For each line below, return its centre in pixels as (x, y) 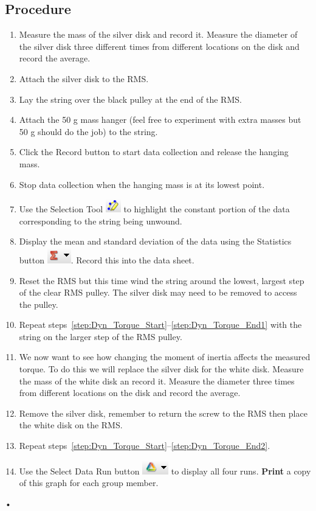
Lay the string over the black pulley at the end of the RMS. (130, 99)
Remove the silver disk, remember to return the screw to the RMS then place (163, 413)
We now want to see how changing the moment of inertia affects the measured (165, 357)
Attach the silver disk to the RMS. (84, 78)
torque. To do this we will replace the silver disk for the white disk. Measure (161, 369)
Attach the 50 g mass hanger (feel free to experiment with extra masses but (160, 120)
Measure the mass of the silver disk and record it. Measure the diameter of (158, 34)
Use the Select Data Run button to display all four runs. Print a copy (165, 471)
